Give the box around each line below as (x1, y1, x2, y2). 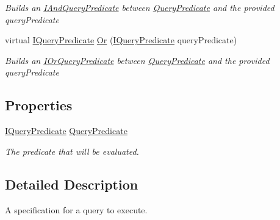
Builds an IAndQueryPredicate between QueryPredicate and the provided (5, 1, 275, 13)
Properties (5, 96, 73, 115)
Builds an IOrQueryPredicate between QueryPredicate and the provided (5, 54, 270, 66)
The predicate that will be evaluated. (5, 144, 139, 157)
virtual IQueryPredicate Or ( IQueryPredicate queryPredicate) (5, 34, 237, 46)
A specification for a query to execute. (5, 203, 148, 216)
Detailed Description (5, 174, 138, 193)
